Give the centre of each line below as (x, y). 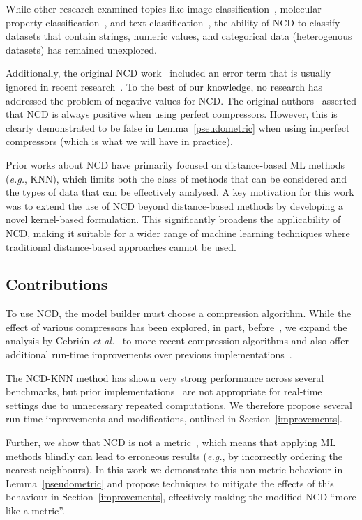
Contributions (57, 284)
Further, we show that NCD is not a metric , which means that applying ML (171, 442)
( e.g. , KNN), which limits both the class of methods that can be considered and (176, 178)
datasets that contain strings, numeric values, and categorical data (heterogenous (179, 36)
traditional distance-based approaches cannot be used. (121, 246)
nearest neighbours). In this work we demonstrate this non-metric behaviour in (174, 469)
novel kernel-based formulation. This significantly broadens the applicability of (173, 219)
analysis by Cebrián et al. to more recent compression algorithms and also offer (177, 341)
